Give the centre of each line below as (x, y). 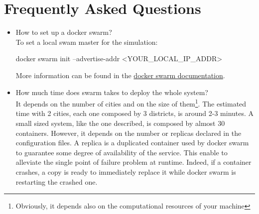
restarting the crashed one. (57, 181)
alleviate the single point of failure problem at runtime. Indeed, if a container (133, 162)
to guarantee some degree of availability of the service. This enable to (122, 152)
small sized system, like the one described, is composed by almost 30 (120, 123)
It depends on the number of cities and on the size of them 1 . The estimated (131, 103)
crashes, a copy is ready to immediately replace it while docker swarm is (126, 171)
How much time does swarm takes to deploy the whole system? (112, 92)
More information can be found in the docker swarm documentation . (120, 75)
